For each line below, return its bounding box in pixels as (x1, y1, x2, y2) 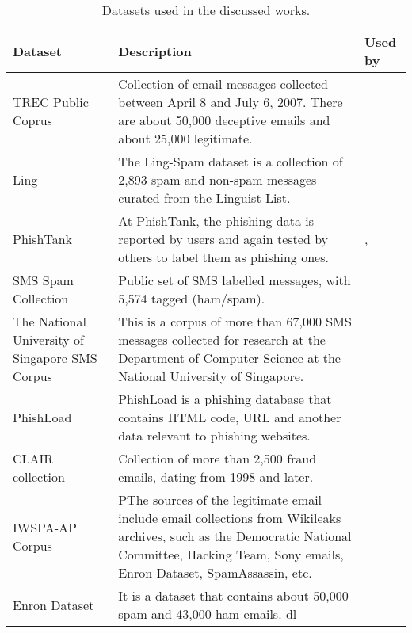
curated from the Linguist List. (118, 189, 291, 207)
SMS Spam (13, 271, 74, 289)
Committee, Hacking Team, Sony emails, (118, 545, 344, 563)
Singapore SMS (13, 349, 97, 367)
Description (118, 41, 192, 60)
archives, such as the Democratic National (118, 527, 352, 545)
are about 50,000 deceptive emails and (118, 111, 330, 129)
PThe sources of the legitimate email (118, 490, 322, 509)
